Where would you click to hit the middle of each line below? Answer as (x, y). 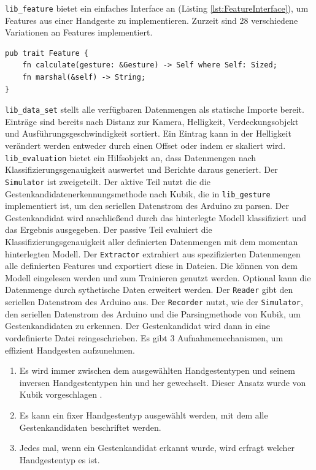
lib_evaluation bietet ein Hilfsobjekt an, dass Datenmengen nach (131, 157)
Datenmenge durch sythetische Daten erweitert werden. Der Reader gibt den (149, 290)
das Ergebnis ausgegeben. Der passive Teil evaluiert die (109, 229)
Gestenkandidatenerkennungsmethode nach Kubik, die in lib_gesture (138, 193)
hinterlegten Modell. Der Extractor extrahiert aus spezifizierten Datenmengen (153, 253)
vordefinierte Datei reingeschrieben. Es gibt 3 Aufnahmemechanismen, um (144, 337)
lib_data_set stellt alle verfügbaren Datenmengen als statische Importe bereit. (155, 109)
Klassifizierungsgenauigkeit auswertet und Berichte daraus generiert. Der (141, 169)
